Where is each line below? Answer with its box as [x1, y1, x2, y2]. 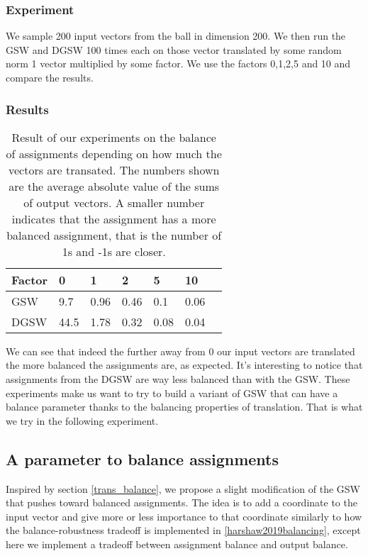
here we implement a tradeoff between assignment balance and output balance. [6, 536, 348, 551]
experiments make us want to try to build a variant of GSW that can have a [6, 385, 338, 400]
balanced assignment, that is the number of [6, 226, 222, 243]
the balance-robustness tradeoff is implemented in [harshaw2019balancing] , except [6, 523, 361, 538]
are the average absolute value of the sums [9, 177, 220, 194]
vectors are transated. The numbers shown [8, 161, 220, 178]
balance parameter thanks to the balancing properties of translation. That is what [6, 399, 363, 414]
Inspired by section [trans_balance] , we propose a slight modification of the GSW [6, 481, 360, 496]
